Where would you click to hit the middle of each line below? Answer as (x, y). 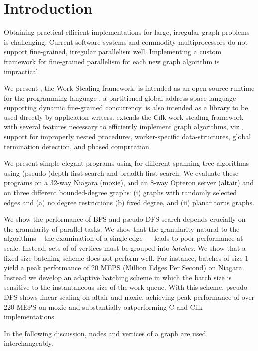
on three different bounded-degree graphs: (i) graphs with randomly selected (121, 192)
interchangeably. (29, 343)
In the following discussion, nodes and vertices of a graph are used (105, 333)
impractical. (22, 71)
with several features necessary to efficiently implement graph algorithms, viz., (124, 127)
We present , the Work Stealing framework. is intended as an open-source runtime (129, 88)
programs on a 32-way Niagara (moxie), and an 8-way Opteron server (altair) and (129, 182)
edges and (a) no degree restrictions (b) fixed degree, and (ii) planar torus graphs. (129, 202)
